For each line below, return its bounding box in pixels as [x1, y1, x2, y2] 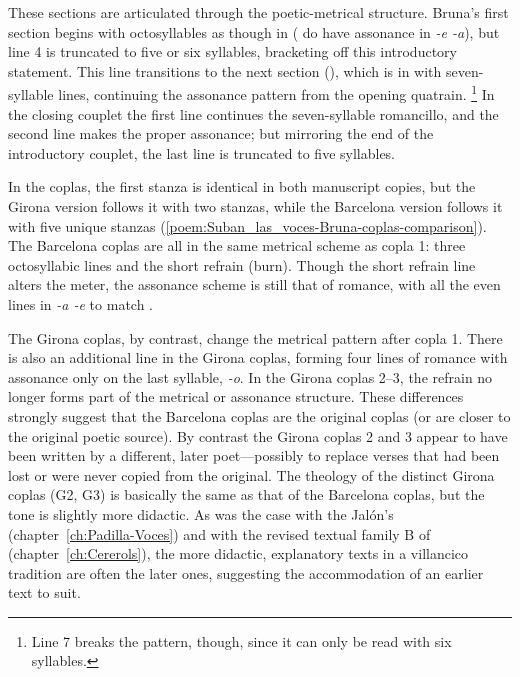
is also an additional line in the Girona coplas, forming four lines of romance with [8, 347, 508, 368]
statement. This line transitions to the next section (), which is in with [8, 60, 442, 81]
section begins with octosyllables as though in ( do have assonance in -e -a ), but [8, 21, 500, 42]
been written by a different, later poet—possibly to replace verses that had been [8, 445, 500, 466]
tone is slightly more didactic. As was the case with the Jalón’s [8, 503, 394, 524]
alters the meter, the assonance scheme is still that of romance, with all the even [8, 274, 501, 295]
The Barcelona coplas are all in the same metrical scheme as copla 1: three [8, 235, 466, 256]
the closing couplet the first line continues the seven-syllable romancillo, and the [8, 103, 499, 124]
